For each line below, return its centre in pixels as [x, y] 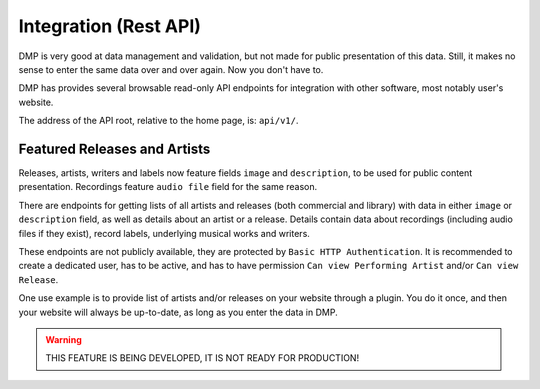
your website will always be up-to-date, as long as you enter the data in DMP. [178, 312]
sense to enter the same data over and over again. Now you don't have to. [171, 69]
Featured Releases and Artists [114, 148]
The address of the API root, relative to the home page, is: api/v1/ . [158, 121]
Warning [63, 339]
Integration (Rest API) [110, 26]
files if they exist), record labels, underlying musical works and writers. [164, 233]
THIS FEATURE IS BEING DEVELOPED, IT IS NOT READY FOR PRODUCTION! [202, 358]
